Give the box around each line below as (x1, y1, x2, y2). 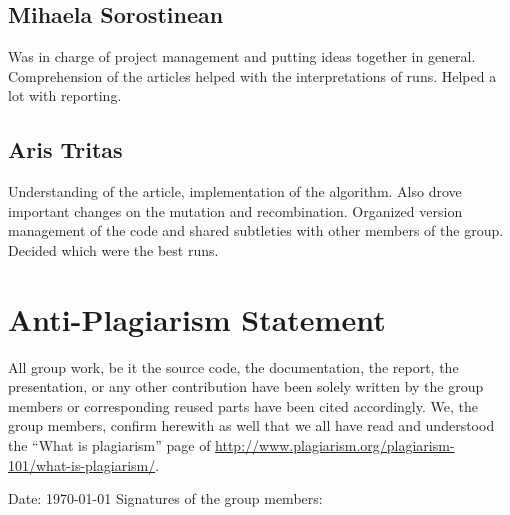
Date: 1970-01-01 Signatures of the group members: (8, 488, 323, 509)
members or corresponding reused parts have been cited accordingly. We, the (8, 395, 478, 416)
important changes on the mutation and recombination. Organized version (8, 200, 463, 221)
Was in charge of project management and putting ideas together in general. (8, 46, 476, 67)
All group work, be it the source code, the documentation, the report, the (8, 356, 459, 377)
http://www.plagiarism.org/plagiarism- (215, 435, 455, 456)
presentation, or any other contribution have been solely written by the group (8, 376, 484, 397)
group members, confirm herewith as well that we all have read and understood (8, 415, 495, 436)
